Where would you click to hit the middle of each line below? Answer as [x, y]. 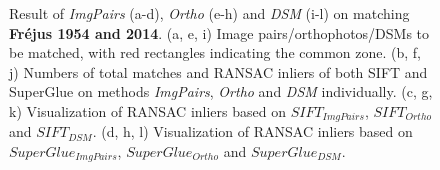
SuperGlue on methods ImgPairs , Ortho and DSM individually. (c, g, [221, 91]
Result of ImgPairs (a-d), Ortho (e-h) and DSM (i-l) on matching [209, 13]
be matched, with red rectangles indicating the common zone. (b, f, [215, 52]
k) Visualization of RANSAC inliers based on [147, 110]
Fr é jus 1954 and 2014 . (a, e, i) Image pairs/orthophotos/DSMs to [219, 32]
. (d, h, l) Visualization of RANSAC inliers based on [252, 131]
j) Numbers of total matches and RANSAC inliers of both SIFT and [218, 71]
